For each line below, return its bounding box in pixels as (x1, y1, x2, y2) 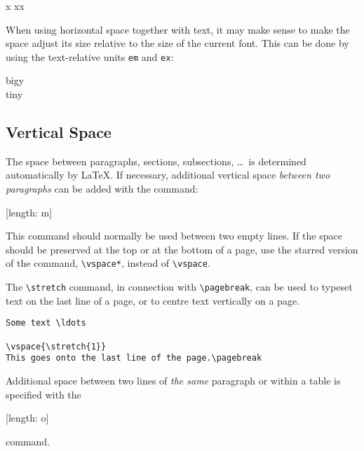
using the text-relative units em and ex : (6, 49, 174, 64)
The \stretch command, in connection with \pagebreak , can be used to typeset (6, 279, 353, 294)
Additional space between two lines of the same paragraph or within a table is (6, 373, 341, 387)
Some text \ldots (6, 318, 86, 328)
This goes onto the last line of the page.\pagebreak (6, 353, 262, 363)
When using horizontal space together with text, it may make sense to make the (6, 22, 350, 36)
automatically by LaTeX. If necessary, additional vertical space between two (6, 167, 330, 182)
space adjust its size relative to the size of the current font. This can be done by (6, 36, 349, 50)
